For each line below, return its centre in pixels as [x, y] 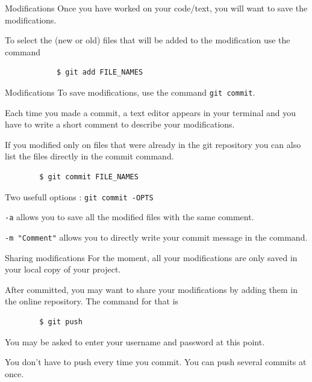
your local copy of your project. [63, 269]
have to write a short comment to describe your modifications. [120, 124]
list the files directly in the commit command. [89, 156]
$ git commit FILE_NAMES [89, 177]
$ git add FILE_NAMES [100, 72]
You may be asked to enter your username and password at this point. [135, 341]
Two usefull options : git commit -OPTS [79, 196]
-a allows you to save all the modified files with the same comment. [129, 217]
